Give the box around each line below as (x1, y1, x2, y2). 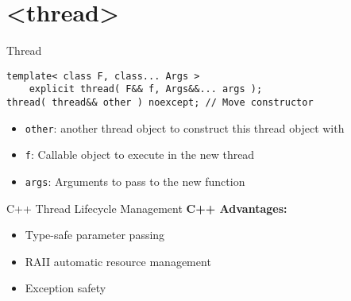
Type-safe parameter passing (25, 226, 165, 243)
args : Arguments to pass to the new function (25, 173, 245, 189)
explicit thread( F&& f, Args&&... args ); (29, 83, 263, 95)
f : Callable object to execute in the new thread (25, 146, 255, 163)
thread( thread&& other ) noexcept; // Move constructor (6, 97, 314, 109)
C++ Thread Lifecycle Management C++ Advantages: (6, 199, 287, 216)
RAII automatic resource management (25, 253, 211, 269)
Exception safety (25, 280, 106, 296)
